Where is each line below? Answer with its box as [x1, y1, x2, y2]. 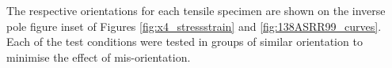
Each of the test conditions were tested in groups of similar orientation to [6, 33, 363, 50]
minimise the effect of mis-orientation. [6, 48, 191, 65]
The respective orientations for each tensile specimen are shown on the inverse [6, 2, 386, 18]
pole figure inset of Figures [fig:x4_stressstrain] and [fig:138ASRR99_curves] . [6, 17, 382, 34]
